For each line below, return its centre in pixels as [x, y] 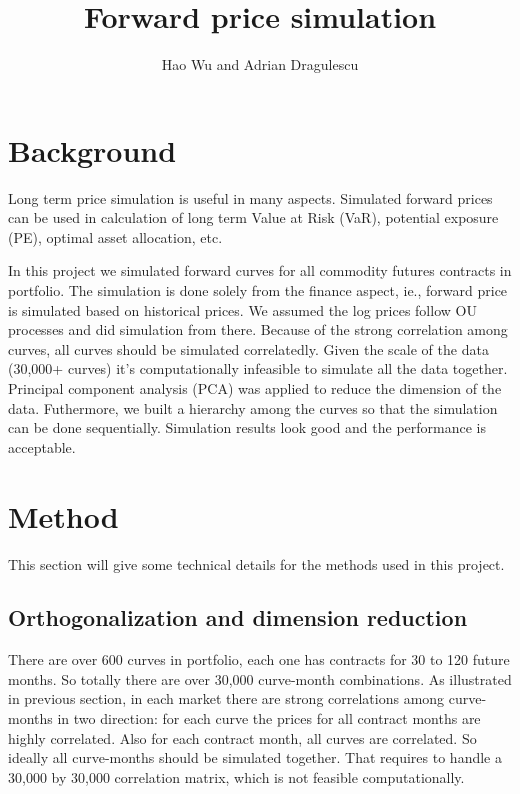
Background [92, 149]
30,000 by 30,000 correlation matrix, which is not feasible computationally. [236, 776]
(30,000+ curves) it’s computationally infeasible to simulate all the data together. [258, 368]
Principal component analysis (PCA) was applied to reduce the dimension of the [255, 388]
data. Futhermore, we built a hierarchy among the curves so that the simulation [253, 407]
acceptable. [42, 446]
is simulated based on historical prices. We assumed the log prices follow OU [242, 309]
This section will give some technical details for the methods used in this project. [256, 563]
